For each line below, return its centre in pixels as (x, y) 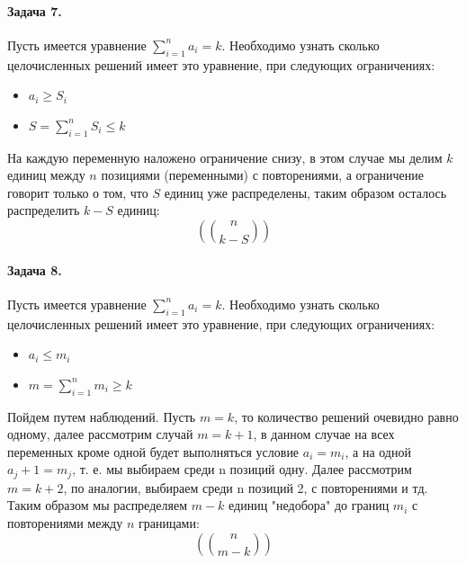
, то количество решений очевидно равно (346, 416)
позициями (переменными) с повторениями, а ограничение (263, 175)
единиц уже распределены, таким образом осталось (305, 192)
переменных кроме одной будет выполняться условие (153, 451)
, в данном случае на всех (324, 434)
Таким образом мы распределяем (97, 505)
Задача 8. (35, 269)
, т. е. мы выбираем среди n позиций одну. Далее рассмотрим (242, 469)
